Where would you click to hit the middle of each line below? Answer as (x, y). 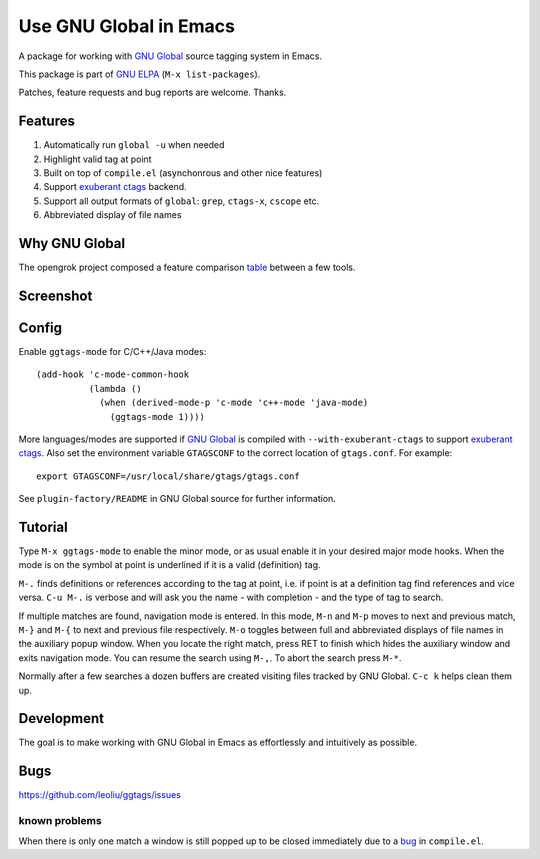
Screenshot (55, 295)
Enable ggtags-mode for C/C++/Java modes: (112, 352)
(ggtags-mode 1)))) (157, 416)
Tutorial (43, 526)
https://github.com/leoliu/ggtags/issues (100, 795)
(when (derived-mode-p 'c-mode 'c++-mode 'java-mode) (234, 403)
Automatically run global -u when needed (134, 145)
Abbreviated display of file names (112, 215)
